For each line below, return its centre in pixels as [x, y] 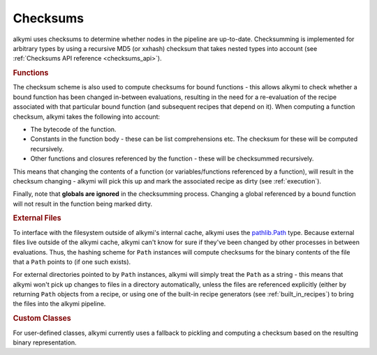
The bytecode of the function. [73, 129]
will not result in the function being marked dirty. [83, 204]
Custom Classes [42, 319]
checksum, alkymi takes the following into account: [87, 116]
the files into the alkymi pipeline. [59, 304]
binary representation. [45, 342]
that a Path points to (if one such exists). [72, 262]
